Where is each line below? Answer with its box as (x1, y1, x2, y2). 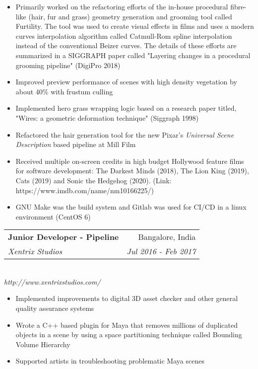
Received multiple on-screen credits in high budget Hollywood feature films (15, 155, 244, 166)
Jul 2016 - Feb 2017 (127, 245, 196, 257)
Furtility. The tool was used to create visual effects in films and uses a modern (15, 21, 254, 31)
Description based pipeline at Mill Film (15, 139, 136, 149)
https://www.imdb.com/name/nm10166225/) (15, 185, 154, 195)
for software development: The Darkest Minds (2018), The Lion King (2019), (15, 165, 249, 176)
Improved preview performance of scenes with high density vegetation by (15, 76, 237, 87)
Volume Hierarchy (15, 339, 70, 349)
